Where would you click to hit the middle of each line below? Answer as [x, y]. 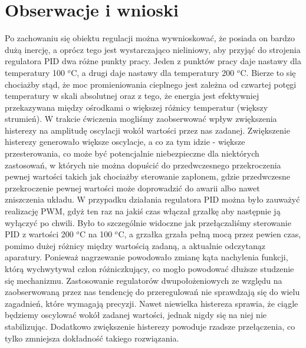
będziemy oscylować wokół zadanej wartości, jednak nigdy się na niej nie [136, 315]
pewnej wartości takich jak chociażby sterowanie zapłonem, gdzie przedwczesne [148, 176]
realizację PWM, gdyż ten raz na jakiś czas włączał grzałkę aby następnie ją [143, 211]
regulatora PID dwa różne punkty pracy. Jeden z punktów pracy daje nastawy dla [153, 61]
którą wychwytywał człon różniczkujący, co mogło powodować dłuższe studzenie [149, 269]
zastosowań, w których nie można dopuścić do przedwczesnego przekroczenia [143, 165]
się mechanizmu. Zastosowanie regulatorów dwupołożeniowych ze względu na [144, 280]
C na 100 [96, 234]
